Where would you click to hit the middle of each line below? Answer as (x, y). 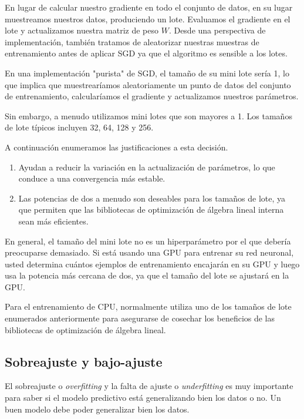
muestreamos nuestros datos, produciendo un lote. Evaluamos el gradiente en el (148, 19)
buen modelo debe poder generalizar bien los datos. (97, 409)
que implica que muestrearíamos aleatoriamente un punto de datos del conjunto (148, 84)
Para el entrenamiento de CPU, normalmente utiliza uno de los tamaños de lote (148, 306)
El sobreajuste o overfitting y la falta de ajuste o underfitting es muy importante (149, 386)
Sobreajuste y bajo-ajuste (84, 361)
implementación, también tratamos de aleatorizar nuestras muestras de (132, 41)
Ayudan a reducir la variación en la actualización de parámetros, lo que (147, 167)
